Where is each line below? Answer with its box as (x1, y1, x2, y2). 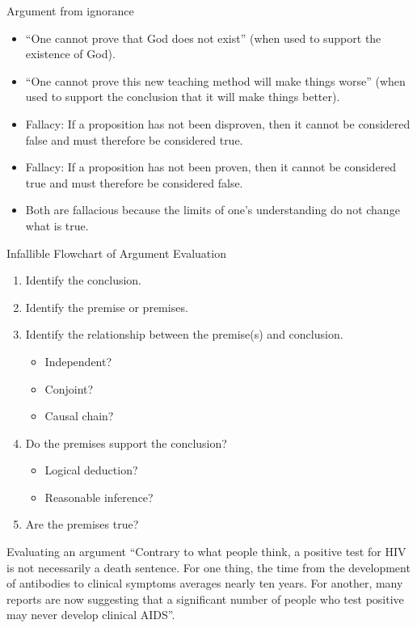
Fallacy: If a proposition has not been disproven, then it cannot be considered (25, 115, 411, 132)
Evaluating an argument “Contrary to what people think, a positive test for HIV (6, 543, 406, 560)
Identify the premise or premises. (25, 298, 188, 315)
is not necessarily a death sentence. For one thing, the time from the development (6, 558, 411, 575)
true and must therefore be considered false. (25, 174, 243, 191)
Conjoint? (44, 380, 94, 397)
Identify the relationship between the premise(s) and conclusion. (25, 326, 343, 343)
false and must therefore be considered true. (25, 131, 243, 148)
